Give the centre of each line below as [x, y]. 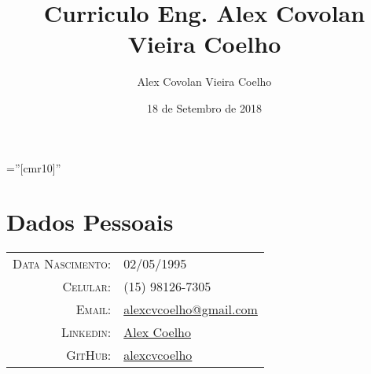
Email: [94, 309]
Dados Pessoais [90, 222]
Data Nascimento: [62, 264]
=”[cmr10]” [34, 167]
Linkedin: [86, 332]
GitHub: [89, 355]
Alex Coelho [158, 332]
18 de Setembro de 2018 [204, 107]
